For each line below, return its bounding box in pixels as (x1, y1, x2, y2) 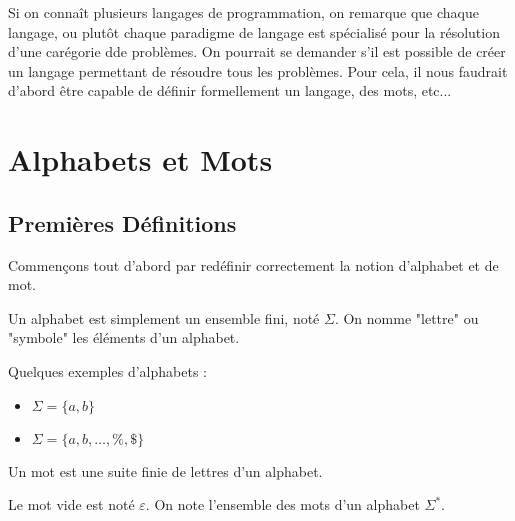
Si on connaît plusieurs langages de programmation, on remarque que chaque (8, 2, 480, 22)
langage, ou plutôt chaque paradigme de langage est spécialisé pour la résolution (8, 21, 500, 42)
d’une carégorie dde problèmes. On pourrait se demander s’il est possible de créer (8, 41, 506, 62)
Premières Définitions (8, 207, 237, 238)
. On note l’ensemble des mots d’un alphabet (145, 494, 420, 515)
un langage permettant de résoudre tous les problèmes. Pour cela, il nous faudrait (8, 60, 508, 81)
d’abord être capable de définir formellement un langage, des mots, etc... (8, 80, 452, 101)
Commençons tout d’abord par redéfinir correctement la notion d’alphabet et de (8, 254, 499, 275)
